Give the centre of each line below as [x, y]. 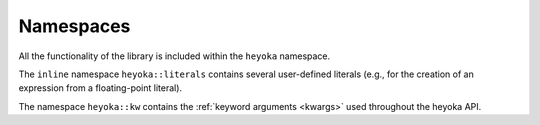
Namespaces [74, 26]
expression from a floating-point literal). [100, 88]
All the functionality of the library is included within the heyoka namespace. [174, 56]
